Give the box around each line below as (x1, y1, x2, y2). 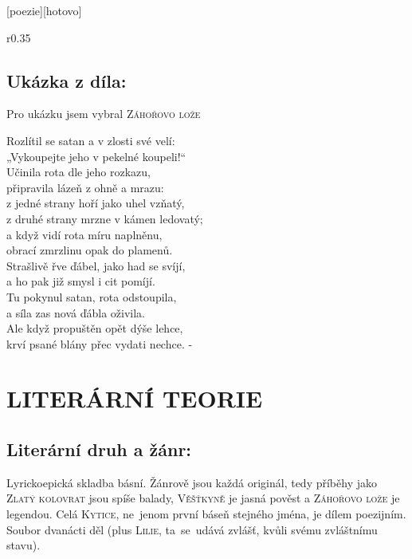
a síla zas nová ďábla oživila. (6, 304, 145, 321)
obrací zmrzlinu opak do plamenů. (6, 242, 173, 258)
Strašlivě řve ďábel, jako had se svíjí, (6, 257, 186, 274)
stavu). (6, 537, 41, 553)
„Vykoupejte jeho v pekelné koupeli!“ (6, 148, 186, 164)
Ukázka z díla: (6, 68, 127, 93)
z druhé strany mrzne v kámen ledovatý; (6, 210, 203, 226)
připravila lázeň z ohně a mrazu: (6, 179, 164, 195)
